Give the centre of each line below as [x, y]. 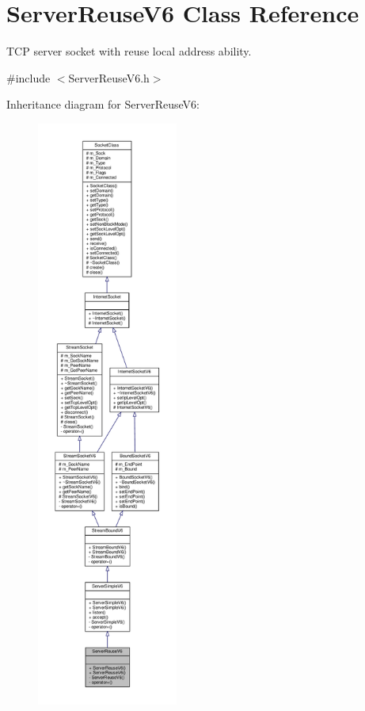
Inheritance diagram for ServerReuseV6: [103, 104]
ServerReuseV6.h [109, 77]
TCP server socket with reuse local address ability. [129, 51]
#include [29, 77]
